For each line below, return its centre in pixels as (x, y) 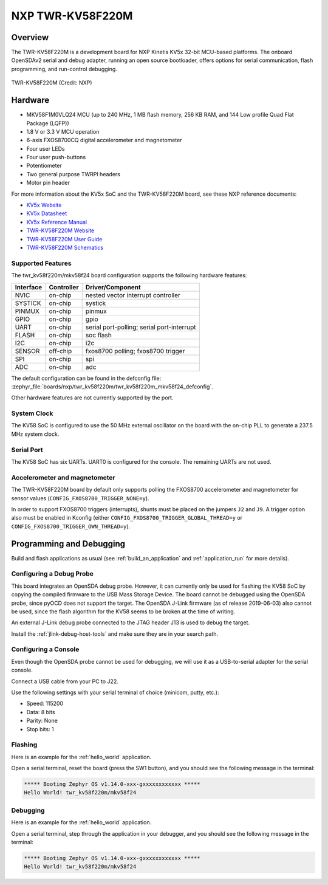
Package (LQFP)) (48, 123)
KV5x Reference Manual (57, 222)
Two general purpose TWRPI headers (73, 174)
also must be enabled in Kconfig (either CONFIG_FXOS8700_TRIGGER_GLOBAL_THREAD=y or (127, 518)
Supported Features (42, 263)
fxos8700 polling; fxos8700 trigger (135, 351)
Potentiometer (44, 166)
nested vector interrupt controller (133, 295)
